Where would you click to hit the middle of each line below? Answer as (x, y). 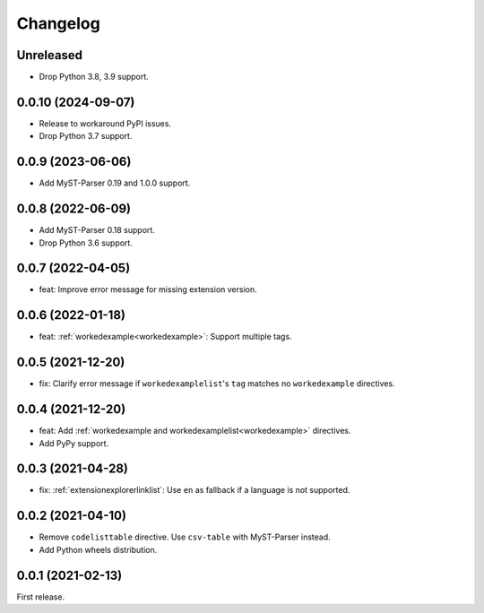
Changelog (58, 23)
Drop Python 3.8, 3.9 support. (94, 77)
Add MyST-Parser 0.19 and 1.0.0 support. (115, 183)
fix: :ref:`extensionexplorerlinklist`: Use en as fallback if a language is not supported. (194, 490)
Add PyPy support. (74, 443)
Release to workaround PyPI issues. (105, 123)
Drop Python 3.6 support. (86, 243)
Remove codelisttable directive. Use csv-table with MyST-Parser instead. (185, 537)
